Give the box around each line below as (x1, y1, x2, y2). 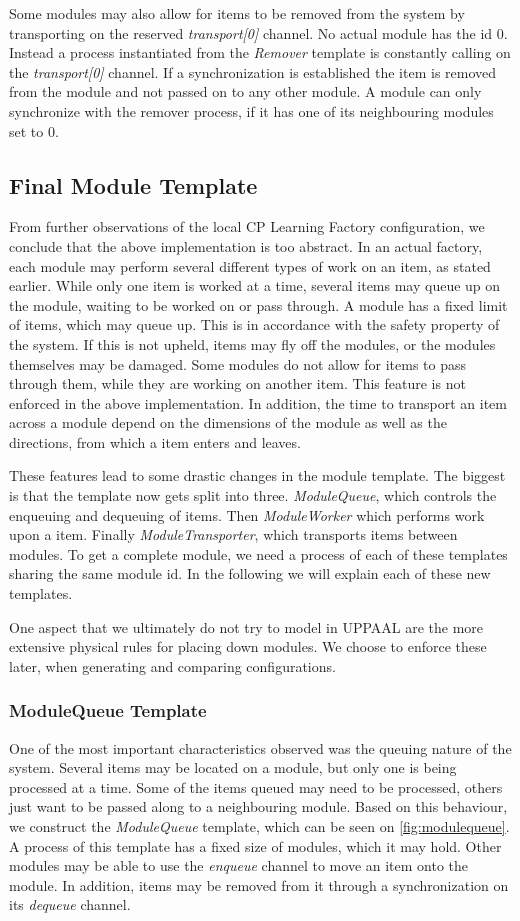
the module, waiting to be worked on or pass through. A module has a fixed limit (9, 294, 508, 315)
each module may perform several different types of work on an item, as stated (9, 255, 491, 276)
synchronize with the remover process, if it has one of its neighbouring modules (9, 100, 494, 121)
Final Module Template (9, 169, 258, 200)
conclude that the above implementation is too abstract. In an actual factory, (9, 235, 483, 256)
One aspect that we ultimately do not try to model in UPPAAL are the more (9, 616, 484, 637)
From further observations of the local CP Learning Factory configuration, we (9, 216, 485, 237)
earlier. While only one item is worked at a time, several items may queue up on (9, 275, 501, 296)
